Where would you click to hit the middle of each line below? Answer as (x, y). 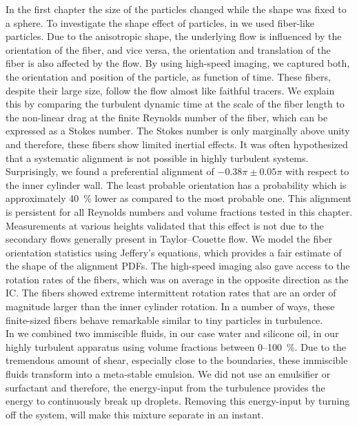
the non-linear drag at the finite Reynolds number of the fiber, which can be (167, 117)
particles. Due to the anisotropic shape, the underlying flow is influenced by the (174, 36)
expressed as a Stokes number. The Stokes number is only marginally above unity (178, 131)
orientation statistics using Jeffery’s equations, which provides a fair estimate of (174, 252)
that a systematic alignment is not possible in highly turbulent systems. (157, 158)
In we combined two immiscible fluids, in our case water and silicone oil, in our (172, 333)
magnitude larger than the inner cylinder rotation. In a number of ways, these (170, 306)
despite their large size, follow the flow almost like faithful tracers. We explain (170, 90)
